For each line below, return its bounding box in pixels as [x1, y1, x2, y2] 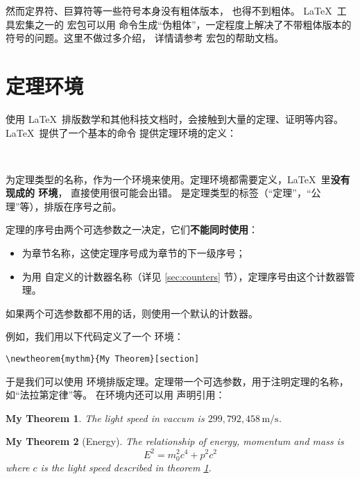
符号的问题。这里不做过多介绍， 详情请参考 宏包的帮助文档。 [6, 31, 284, 45]
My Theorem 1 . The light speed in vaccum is [6, 410, 205, 425]
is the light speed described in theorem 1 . [40, 460, 212, 474]
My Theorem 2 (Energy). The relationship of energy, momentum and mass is [6, 434, 344, 448]
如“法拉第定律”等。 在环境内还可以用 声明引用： [6, 387, 225, 402]
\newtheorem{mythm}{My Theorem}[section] [6, 354, 200, 364]
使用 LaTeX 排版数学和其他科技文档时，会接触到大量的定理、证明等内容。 [6, 111, 344, 126]
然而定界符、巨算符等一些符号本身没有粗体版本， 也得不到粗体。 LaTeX [6, 3, 332, 17]
